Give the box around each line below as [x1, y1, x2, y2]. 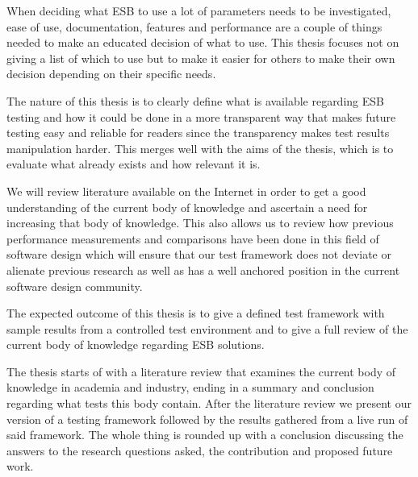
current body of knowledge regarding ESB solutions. [6, 336, 265, 353]
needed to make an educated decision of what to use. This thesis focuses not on [6, 34, 399, 51]
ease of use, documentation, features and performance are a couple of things [6, 18, 382, 35]
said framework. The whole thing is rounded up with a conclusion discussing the [6, 426, 403, 443]
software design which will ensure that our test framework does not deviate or [6, 246, 391, 263]
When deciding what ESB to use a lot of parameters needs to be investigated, [6, 2, 391, 19]
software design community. [6, 277, 143, 294]
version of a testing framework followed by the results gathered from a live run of [6, 410, 408, 427]
